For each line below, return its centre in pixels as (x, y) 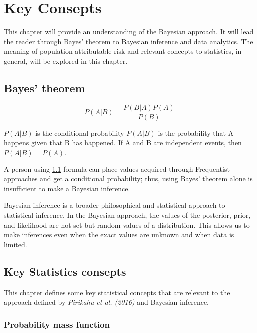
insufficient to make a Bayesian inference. (67, 188)
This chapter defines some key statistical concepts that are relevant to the (117, 292)
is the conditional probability (80, 132)
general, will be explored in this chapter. (66, 61)
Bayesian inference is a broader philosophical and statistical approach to (115, 205)
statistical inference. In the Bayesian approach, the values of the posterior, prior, (127, 215)
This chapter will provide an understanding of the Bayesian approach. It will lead (129, 32)
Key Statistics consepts (65, 271)
